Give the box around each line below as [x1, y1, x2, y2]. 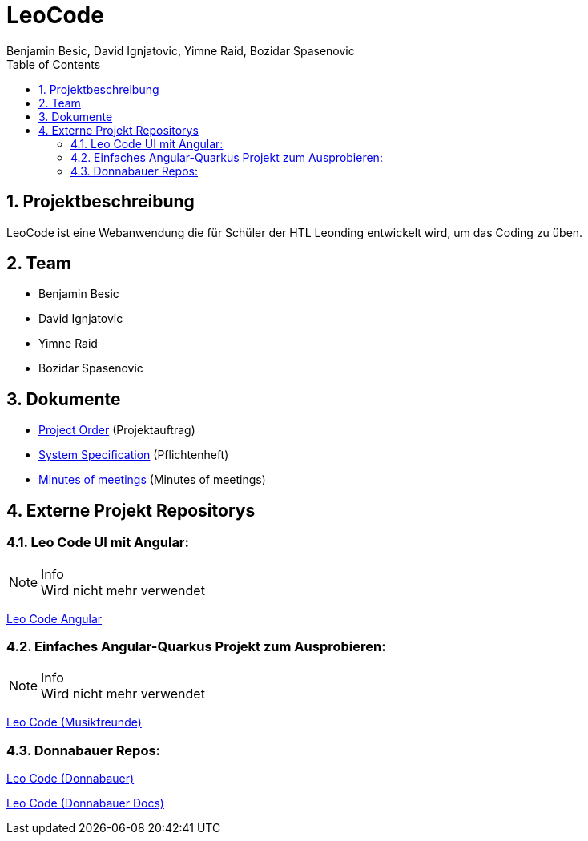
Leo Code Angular [6, 611, 103, 626]
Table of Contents [6, 57, 101, 71]
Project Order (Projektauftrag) [38, 423, 195, 437]
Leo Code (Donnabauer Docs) [6, 796, 164, 810]
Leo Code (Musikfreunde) [6, 715, 142, 730]
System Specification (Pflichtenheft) [38, 448, 229, 462]
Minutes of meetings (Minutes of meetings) [38, 473, 266, 487]
